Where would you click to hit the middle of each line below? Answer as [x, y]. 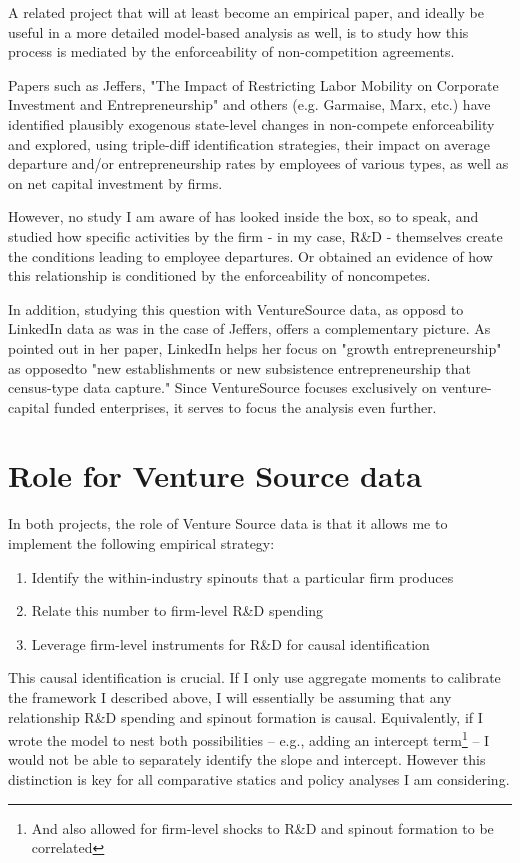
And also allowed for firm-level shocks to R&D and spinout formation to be [262, 827]
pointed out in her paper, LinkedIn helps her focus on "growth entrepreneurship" [255, 347]
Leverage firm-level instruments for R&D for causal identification [230, 643]
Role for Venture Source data [215, 475]
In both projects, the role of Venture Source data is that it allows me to [228, 523]
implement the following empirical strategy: [141, 543]
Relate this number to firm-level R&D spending [177, 610]
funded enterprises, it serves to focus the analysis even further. [245, 406]
